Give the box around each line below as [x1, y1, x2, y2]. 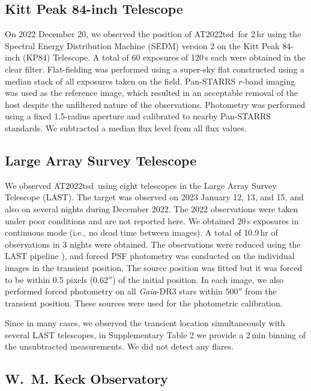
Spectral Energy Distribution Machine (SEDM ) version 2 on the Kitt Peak [5, 39, 280, 52]
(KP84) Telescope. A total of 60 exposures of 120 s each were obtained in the [22, 51, 306, 64]
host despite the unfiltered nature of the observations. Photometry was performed [5, 98, 306, 110]
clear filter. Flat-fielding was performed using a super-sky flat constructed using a [5, 62, 305, 75]
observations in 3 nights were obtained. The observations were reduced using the [5, 237, 301, 250]
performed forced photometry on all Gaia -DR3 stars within [5, 285, 223, 297]
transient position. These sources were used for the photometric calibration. [5, 296, 283, 309]
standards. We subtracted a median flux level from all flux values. [5, 121, 247, 134]
